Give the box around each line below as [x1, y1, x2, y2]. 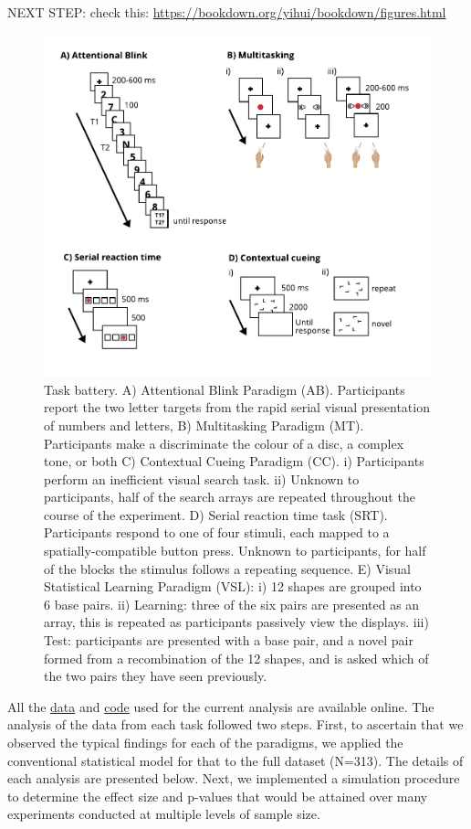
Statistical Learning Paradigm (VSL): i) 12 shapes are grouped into [44, 577, 422, 596]
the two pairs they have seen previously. [44, 666, 267, 686]
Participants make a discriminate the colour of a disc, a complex [44, 433, 404, 452]
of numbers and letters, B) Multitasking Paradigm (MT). [44, 415, 364, 434]
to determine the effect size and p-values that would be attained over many [7, 786, 428, 805]
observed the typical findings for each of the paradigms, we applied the [7, 733, 403, 751]
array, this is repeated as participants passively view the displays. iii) [44, 612, 429, 632]
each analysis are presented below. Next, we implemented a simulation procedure [7, 769, 460, 788]
